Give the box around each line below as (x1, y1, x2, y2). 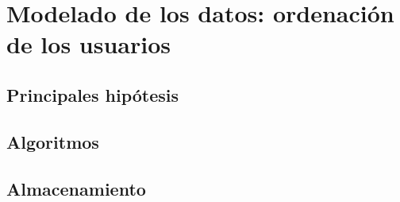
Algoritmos (6, 129, 99, 153)
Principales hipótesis (6, 82, 179, 107)
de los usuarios (6, 28, 171, 60)
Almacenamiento (6, 176, 146, 200)
